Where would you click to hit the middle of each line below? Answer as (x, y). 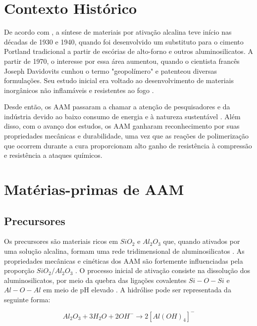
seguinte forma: (27, 299)
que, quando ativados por (202, 241)
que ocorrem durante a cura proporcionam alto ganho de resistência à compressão (128, 145)
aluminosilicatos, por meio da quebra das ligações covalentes (95, 280)
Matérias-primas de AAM (94, 189)
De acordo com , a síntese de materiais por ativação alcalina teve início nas (118, 32)
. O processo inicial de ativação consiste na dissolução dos (163, 270)
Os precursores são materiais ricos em (61, 241)
